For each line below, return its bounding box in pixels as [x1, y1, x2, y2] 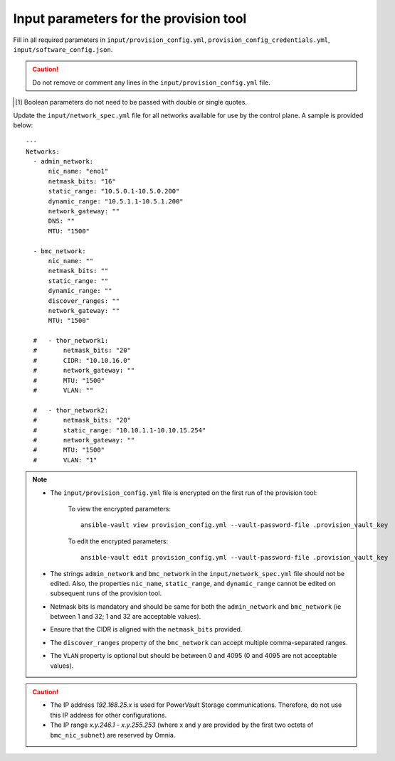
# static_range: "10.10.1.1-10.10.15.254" [33, 426, 206, 434]
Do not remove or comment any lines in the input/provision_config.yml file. [32, 78, 270, 87]
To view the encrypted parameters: [68, 504, 171, 513]
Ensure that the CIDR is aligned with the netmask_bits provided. [50, 625, 243, 634]
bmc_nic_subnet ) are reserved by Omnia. [50, 730, 176, 739]
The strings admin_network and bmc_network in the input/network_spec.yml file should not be [50, 569, 345, 578]
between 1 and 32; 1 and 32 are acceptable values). [50, 612, 201, 621]
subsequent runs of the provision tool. [50, 589, 162, 597]
